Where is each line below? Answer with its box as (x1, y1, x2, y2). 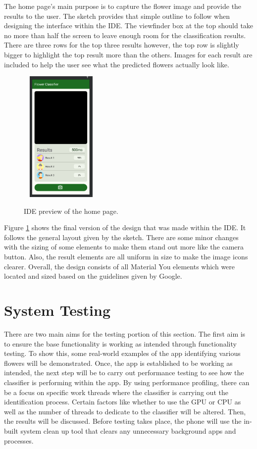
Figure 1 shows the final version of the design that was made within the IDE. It (4, 222, 246, 233)
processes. (4, 435, 34, 446)
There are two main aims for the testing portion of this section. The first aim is (4, 328, 246, 339)
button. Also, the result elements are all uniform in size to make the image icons (4, 251, 248, 262)
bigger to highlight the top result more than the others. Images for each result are (4, 49, 253, 59)
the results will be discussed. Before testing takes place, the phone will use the (4, 416, 242, 426)
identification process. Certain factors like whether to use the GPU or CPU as (4, 397, 241, 407)
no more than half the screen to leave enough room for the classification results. (4, 30, 246, 40)
